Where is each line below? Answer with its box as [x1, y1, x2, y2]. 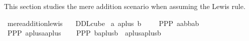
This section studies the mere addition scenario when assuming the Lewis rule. [4, 1, 245, 11]
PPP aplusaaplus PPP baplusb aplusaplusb [7, 27, 161, 38]
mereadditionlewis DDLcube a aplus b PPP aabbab [7, 17, 199, 28]
